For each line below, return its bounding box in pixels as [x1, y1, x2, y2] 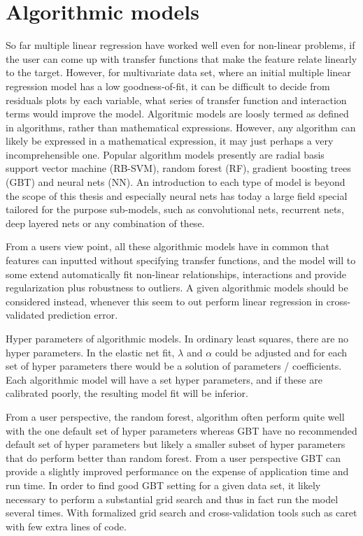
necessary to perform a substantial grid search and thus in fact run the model [6, 491, 339, 506]
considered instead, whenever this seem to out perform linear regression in [6, 294, 324, 308]
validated [6, 307, 45, 322]
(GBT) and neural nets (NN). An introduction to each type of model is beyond [6, 175, 346, 189]
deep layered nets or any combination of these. [6, 215, 205, 230]
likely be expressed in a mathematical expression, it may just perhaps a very [6, 133, 334, 148]
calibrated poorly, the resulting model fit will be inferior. [6, 386, 248, 400]
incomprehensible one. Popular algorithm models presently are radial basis [6, 147, 325, 161]
